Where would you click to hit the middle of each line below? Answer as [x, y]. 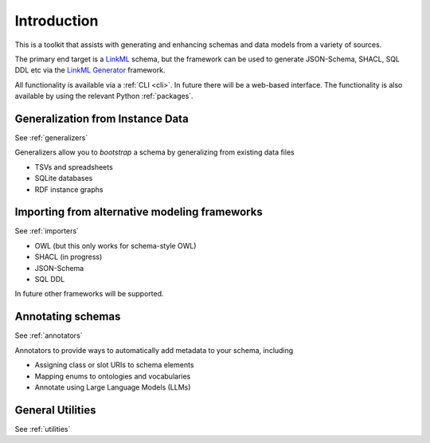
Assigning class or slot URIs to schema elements [114, 365]
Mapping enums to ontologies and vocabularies [113, 376]
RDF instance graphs [69, 189]
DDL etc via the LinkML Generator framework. [90, 70]
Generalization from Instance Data [102, 118]
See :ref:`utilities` [43, 429]
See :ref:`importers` [47, 231]
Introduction [57, 21]
